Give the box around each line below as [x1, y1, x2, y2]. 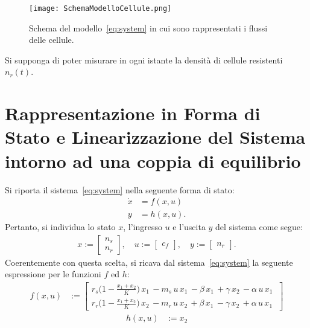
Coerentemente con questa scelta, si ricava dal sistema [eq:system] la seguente [5, 256, 293, 268]
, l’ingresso [123, 220, 163, 233]
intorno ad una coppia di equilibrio [5, 148, 301, 173]
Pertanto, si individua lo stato [5, 220, 116, 233]
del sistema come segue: [215, 220, 303, 233]
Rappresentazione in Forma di [5, 101, 261, 126]
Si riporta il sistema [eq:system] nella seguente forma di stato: [5, 183, 235, 196]
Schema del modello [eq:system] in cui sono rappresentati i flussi [29, 21, 268, 34]
